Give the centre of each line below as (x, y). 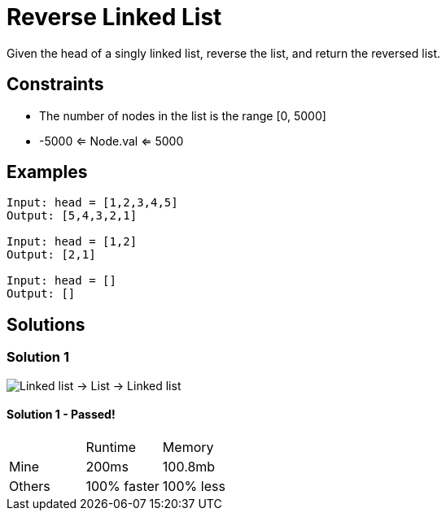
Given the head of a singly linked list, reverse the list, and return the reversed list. (224, 53)
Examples (47, 172)
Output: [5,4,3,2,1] (72, 216)
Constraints (55, 85)
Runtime (111, 447)
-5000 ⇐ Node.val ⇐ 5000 (111, 141)
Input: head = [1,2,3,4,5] (92, 203)
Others (30, 486)
